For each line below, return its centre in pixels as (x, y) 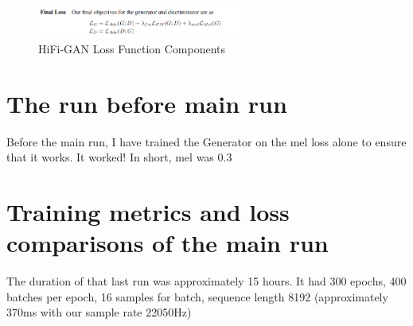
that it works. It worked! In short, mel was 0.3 (119, 157)
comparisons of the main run (168, 243)
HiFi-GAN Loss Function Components (132, 49)
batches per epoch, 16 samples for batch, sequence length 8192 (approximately (197, 296)
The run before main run (147, 103)
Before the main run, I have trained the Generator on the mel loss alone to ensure (206, 141)
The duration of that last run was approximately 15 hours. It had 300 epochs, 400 (206, 281)
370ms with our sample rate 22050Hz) (99, 312)
